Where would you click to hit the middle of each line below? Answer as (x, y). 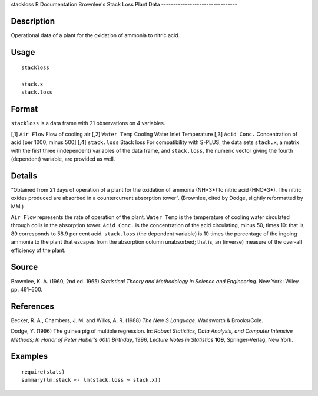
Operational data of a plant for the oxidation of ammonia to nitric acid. (95, 35)
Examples (29, 356)
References (32, 306)
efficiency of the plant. (38, 250)
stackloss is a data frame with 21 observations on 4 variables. (88, 123)
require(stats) (43, 372)
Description (33, 21)
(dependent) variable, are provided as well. (63, 159)
